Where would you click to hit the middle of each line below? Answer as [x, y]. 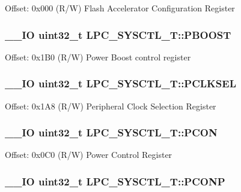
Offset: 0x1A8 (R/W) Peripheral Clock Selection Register [111, 106]
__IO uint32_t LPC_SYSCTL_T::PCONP [115, 181]
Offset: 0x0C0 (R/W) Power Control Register [89, 155]
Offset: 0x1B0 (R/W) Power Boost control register [98, 57]
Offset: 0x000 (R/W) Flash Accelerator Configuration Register [120, 8]
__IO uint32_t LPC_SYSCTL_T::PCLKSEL [121, 83]
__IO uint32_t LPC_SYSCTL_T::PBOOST [118, 34]
